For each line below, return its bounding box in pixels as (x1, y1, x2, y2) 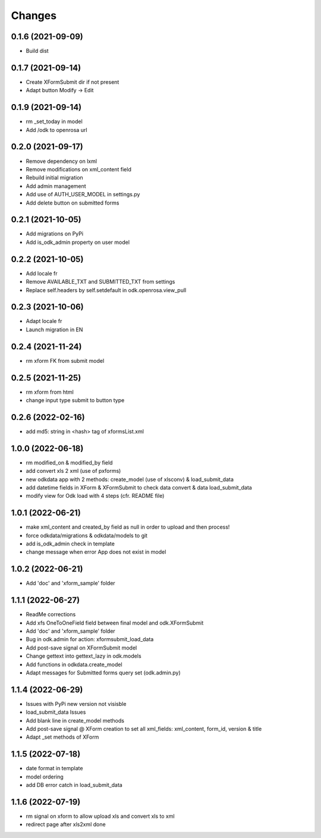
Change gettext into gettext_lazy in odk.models (26, 652, 142, 660)
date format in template (26, 765, 83, 772)
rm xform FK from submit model (26, 357, 105, 364)
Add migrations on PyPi (26, 230, 83, 237)
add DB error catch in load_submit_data (26, 781, 123, 789)
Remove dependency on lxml (26, 158, 97, 165)
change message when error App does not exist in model (26, 548, 166, 555)
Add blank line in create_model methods (26, 717, 125, 724)
